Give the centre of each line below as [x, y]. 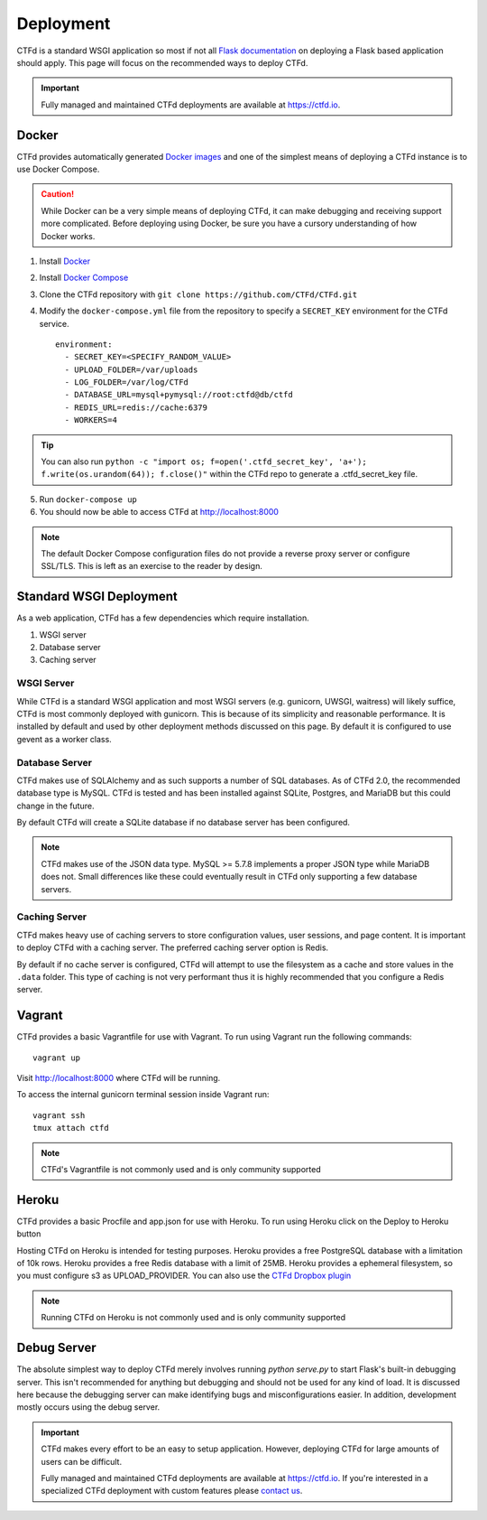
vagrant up [57, 1058]
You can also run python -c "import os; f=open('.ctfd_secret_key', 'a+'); [204, 462]
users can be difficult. [81, 1461]
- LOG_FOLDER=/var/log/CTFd [127, 382]
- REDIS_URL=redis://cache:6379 [136, 407]
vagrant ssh [59, 1115]
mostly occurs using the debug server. [88, 1407]
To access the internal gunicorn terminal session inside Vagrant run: [143, 1095]
